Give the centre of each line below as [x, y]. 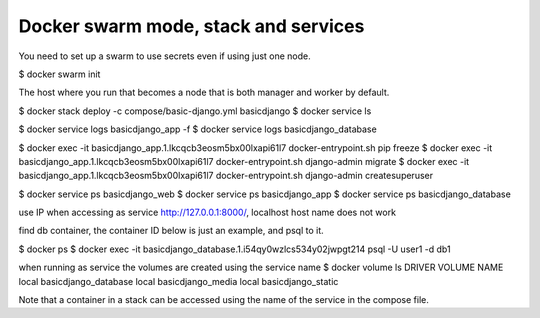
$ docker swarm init [59, 74]
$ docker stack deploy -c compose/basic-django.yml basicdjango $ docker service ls [195, 111]
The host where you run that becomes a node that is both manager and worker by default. [204, 92]
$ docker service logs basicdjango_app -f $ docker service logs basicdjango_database [197, 129]
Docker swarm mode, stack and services [191, 26]
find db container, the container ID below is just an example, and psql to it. [171, 231]
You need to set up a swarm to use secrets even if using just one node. [165, 56]
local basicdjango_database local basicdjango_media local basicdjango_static [178, 281]
